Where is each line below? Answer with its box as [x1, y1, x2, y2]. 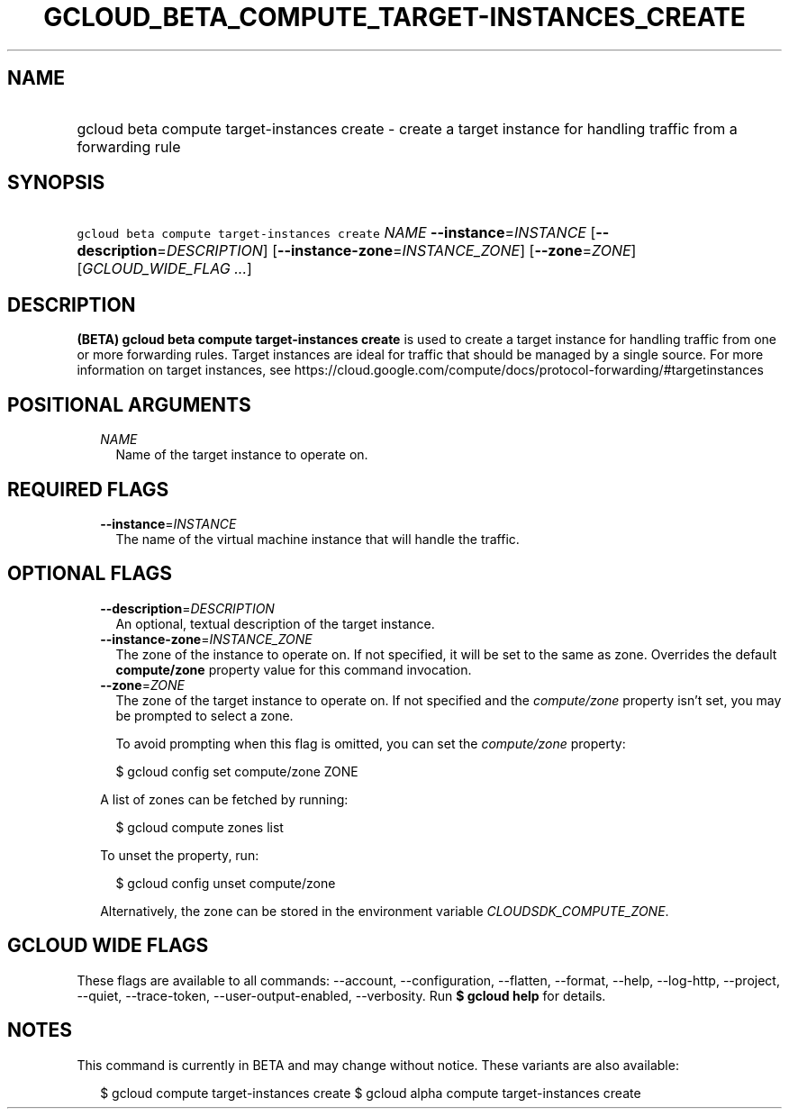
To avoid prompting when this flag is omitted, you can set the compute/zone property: [115, 735, 626, 751]
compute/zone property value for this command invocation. [115, 661, 472, 677]
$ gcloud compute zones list [115, 819, 284, 835]
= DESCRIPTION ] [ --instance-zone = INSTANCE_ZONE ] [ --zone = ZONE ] [157, 241, 637, 260]
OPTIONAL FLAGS [7, 562, 172, 585]
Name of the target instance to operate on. [115, 447, 368, 463]
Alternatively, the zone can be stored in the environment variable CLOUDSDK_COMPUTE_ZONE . [100, 903, 669, 919]
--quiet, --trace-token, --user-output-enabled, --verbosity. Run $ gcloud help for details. [77, 987, 606, 1003]
